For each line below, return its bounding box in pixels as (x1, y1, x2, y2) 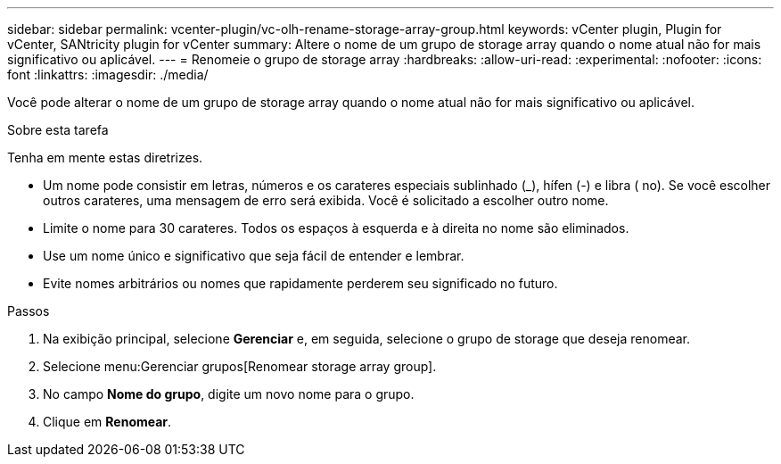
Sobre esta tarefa (7, 122, 109, 137)
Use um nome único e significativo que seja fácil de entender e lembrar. (43, 248, 464, 263)
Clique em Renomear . (43, 414, 172, 429)
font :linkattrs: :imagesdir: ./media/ (7, 67, 209, 82)
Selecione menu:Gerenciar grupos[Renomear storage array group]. (43, 359, 437, 374)
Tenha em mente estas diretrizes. (7, 150, 203, 165)
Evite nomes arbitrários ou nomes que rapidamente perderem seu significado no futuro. (43, 276, 558, 291)
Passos (7, 303, 50, 319)
